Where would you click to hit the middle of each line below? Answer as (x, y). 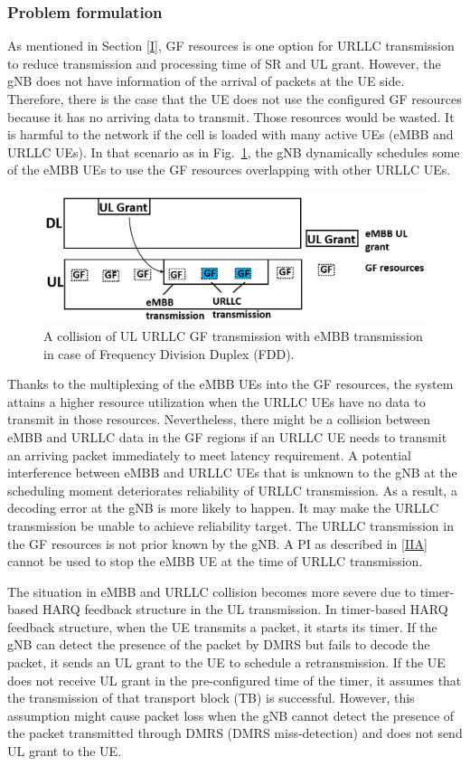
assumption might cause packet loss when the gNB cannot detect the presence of (231, 715)
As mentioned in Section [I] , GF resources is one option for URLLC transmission (231, 46)
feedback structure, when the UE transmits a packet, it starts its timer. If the (222, 626)
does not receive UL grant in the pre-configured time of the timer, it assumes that (235, 680)
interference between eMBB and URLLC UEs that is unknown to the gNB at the (232, 473)
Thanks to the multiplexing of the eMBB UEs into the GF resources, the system (230, 384)
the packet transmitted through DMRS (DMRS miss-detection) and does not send (235, 733)
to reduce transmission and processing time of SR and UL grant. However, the (224, 63)
